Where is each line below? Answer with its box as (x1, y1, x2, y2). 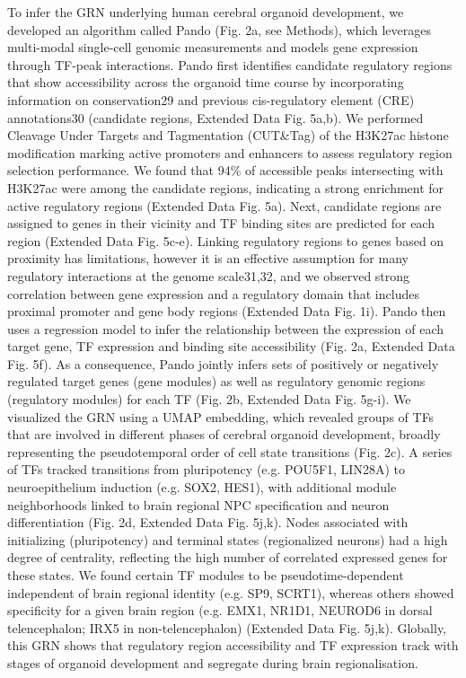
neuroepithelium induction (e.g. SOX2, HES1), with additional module (7, 478, 397, 497)
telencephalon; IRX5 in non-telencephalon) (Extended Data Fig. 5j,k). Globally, (7, 618, 447, 637)
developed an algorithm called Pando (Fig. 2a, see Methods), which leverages (7, 20, 432, 39)
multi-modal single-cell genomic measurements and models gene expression (7, 38, 418, 57)
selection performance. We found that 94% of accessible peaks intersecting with (7, 161, 444, 180)
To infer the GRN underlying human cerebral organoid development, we (7, 3, 404, 21)
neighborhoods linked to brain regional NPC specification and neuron (7, 495, 390, 514)
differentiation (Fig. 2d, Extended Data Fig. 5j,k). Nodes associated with (7, 513, 409, 532)
